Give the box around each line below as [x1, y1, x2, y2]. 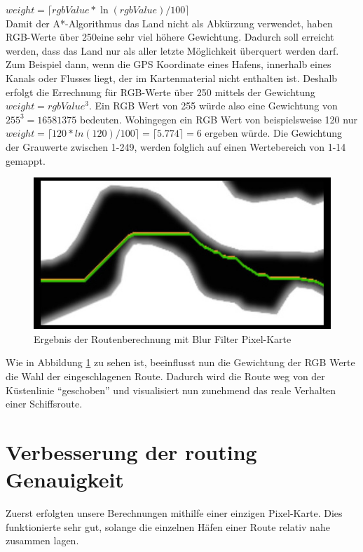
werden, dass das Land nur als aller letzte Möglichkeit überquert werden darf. [6, 43, 339, 58]
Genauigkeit [6, 465, 124, 494]
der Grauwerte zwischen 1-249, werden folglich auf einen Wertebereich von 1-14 [6, 139, 346, 154]
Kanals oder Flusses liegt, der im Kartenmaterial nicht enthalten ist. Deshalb [6, 70, 338, 85]
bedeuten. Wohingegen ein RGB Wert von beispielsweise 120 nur [80, 112, 357, 126]
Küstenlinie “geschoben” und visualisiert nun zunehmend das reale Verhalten [6, 382, 336, 397]
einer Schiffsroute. [6, 396, 83, 411]
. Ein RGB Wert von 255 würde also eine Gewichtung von [88, 98, 338, 113]
